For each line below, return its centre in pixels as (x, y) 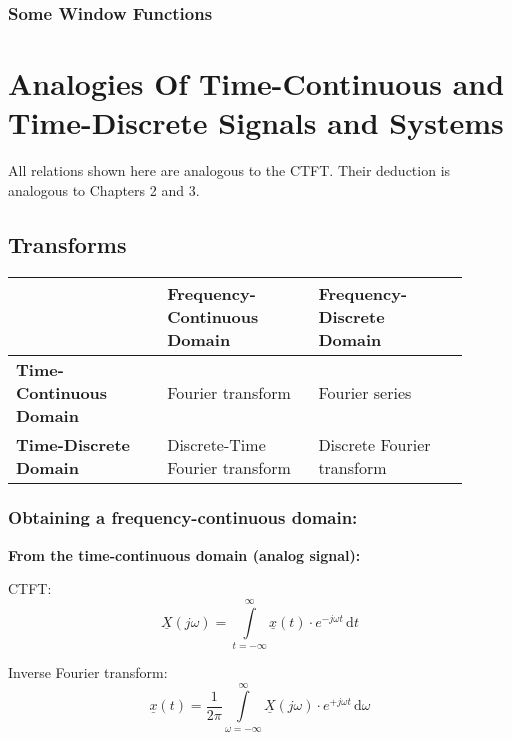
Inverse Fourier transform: (88, 672)
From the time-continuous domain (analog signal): (184, 554)
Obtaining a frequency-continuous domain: (183, 517)
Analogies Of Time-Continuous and (256, 83)
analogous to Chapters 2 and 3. (104, 189)
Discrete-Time (216, 444)
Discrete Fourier (374, 444)
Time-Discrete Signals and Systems (256, 122)
